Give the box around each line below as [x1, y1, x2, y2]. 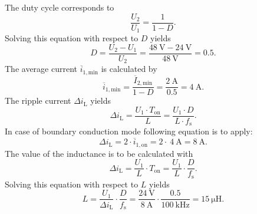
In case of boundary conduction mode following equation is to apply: [5, 125, 253, 137]
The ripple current [5, 94, 71, 107]
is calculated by [101, 62, 157, 75]
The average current [5, 62, 77, 75]
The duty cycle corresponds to [5, 1, 114, 13]
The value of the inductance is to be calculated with [5, 147, 193, 159]
